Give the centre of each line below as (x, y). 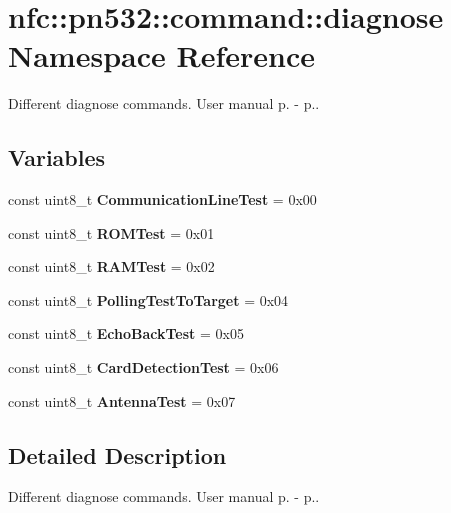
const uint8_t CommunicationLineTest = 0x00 (162, 199)
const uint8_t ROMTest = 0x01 (111, 232)
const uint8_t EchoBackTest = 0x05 (126, 333)
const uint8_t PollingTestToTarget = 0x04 (148, 299)
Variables (57, 157)
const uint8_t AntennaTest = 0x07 (122, 400)
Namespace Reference (161, 55)
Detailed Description (117, 454)
